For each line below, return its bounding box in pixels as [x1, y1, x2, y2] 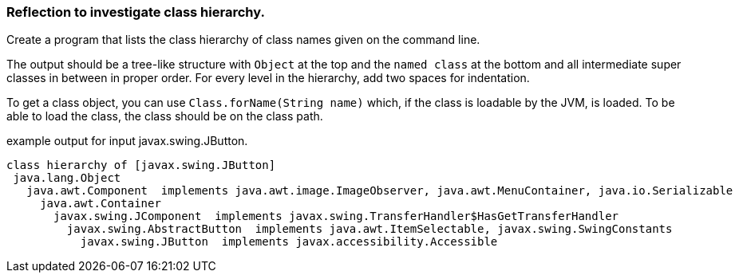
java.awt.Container [40, 197, 161, 210]
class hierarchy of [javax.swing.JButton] [6, 159, 276, 172]
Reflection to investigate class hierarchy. [6, 4, 265, 20]
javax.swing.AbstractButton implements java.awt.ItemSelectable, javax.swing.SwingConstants [66, 222, 673, 236]
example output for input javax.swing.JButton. [6, 134, 248, 148]
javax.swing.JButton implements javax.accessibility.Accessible [80, 235, 498, 249]
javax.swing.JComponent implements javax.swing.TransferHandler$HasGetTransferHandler [53, 210, 619, 223]
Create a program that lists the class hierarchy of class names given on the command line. [6, 33, 480, 47]
